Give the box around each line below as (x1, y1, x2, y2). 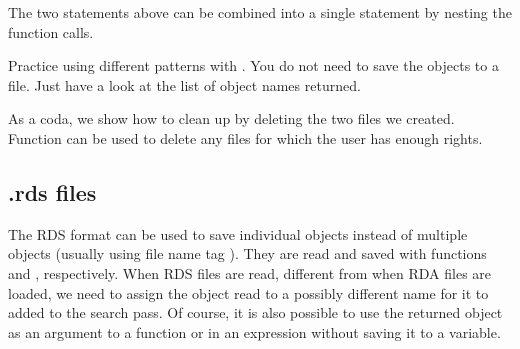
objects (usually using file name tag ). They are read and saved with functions (8, 243, 487, 264)
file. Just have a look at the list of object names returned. (8, 74, 361, 95)
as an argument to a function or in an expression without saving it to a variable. (8, 321, 501, 342)
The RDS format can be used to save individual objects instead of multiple (8, 223, 468, 244)
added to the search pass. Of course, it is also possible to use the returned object (8, 302, 503, 323)
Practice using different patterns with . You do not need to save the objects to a (8, 55, 499, 76)
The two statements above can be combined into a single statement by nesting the (8, 2, 512, 22)
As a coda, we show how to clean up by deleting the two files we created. (8, 108, 455, 129)
